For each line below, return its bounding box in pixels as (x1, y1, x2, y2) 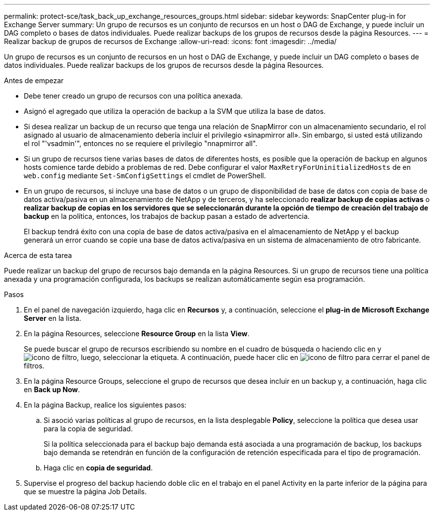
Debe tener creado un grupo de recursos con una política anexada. (24, 92, 243, 100)
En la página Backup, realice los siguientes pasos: (24, 401, 187, 409)
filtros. (24, 361, 45, 370)
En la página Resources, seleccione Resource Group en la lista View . (24, 329, 250, 338)
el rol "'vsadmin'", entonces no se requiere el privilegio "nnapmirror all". (24, 139, 258, 148)
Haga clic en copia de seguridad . (44, 463, 153, 472)
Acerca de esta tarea (4, 251, 72, 259)
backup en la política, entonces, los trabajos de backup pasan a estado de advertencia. (24, 212, 310, 220)
